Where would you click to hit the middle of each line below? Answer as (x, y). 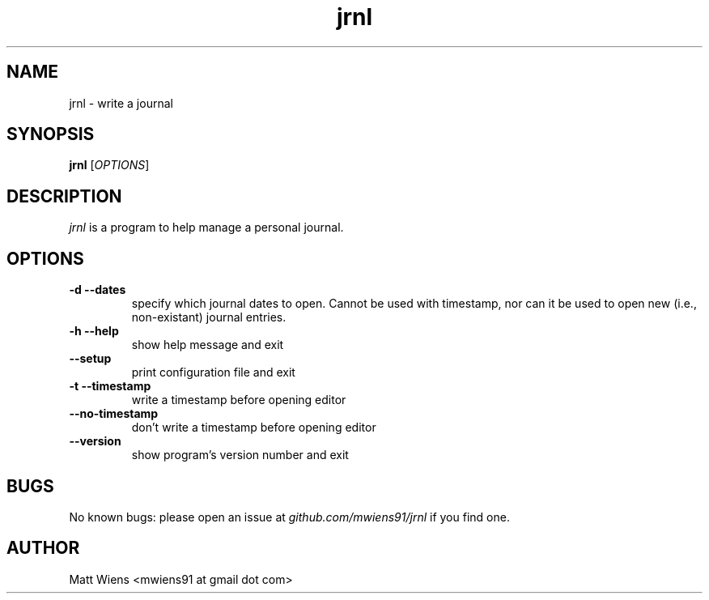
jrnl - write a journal (121, 103)
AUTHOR (43, 548)
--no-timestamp (114, 414)
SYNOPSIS (51, 134)
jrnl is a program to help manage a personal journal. (206, 228)
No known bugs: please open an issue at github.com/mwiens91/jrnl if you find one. (289, 517)
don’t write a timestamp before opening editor (254, 428)
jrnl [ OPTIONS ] (109, 165)
